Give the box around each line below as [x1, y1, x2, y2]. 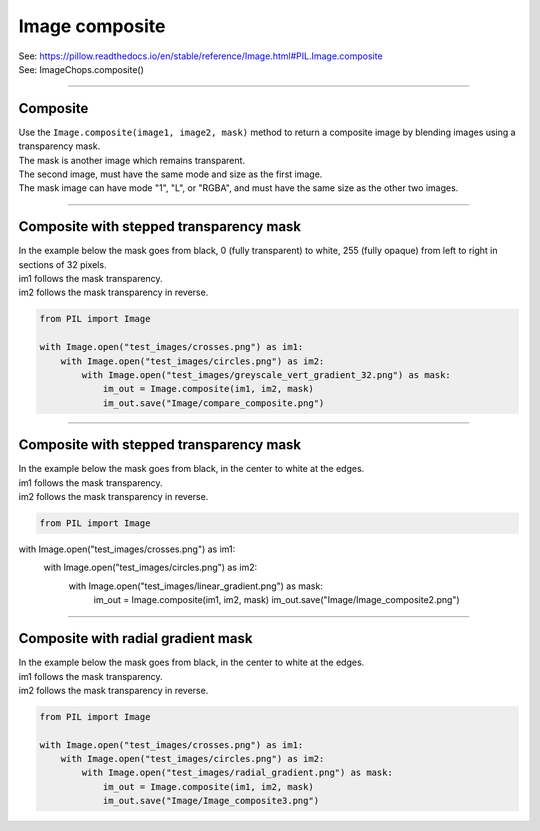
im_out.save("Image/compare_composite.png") [102, 397, 325, 409]
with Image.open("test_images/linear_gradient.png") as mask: [68, 580, 324, 592]
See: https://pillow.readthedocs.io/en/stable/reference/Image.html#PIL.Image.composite [18, 50, 384, 62]
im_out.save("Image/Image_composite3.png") [102, 795, 320, 807]
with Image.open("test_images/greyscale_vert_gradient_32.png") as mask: [81, 370, 452, 381]
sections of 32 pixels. [18, 258, 107, 270]
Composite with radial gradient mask [18, 630, 253, 647]
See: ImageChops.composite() [18, 63, 145, 75]
